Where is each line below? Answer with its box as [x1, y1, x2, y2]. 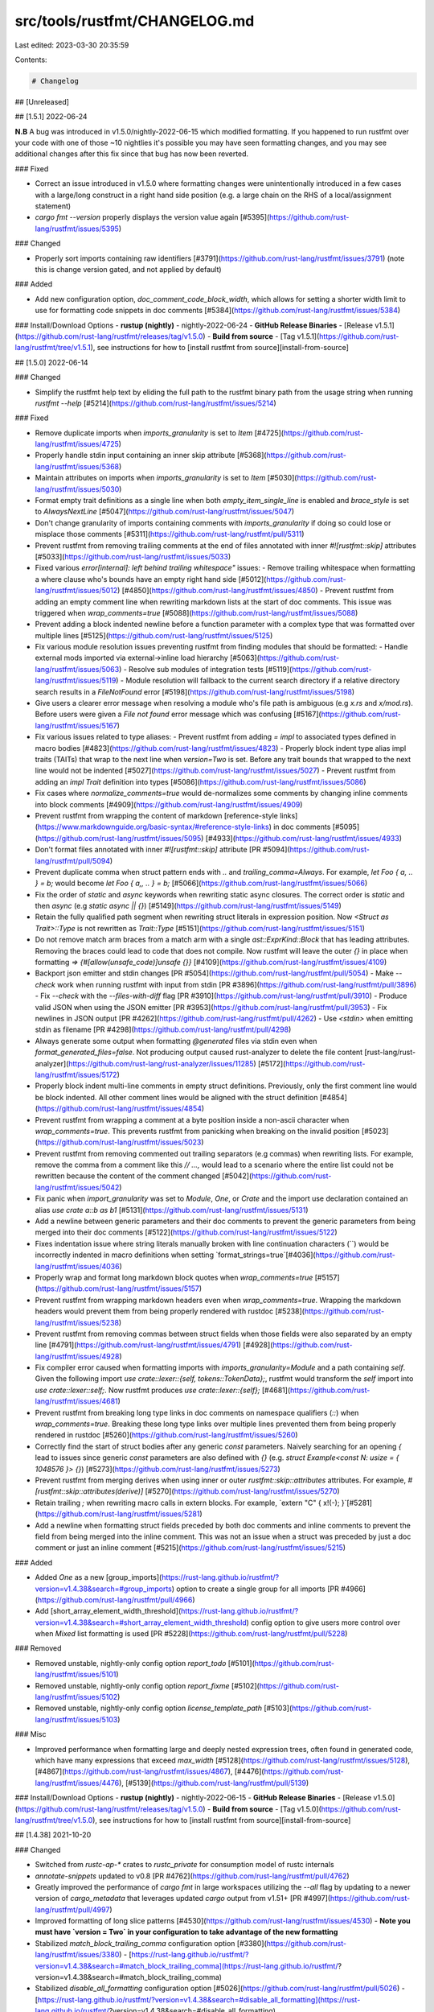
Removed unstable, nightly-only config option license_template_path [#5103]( [35, 1703, 293, 1713]
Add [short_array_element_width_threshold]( [35, 1606, 182, 1616]
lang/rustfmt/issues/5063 [35, 664, 120, 674]
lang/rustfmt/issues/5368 [35, 461, 120, 471]
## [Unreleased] [14, 97, 70, 106]
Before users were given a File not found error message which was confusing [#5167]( [35, 709, 321, 719]
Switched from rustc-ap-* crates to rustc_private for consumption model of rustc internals [35, 1860, 334, 1870]
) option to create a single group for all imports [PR [171, 1584, 339, 1594]
